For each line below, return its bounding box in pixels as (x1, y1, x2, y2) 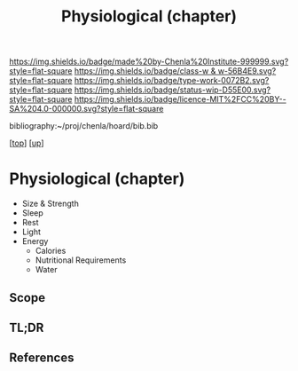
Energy (21, 236, 49, 247)
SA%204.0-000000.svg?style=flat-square (9, 104, 164, 114)
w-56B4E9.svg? (217, 66, 277, 76)
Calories (35, 246, 67, 257)
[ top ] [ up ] (9, 138, 44, 148)
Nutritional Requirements (35, 255, 127, 265)
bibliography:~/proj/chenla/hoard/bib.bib (9, 121, 159, 131)
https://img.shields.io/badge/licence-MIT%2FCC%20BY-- (74, 94, 286, 105)
